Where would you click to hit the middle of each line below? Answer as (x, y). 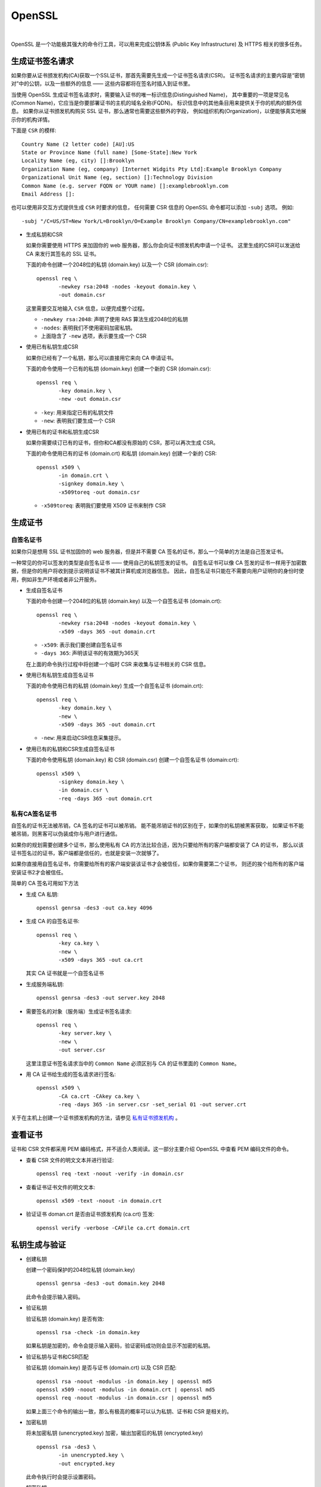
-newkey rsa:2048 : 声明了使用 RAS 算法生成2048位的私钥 (114, 319)
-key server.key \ (85, 1033)
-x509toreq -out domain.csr (99, 492)
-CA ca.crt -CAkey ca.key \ (99, 1096)
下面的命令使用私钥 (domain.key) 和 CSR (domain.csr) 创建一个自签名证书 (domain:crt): (132, 760)
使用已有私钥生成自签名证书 (60, 675)
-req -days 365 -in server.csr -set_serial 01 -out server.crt (152, 1105)
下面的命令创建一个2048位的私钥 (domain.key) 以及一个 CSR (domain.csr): (117, 265)
